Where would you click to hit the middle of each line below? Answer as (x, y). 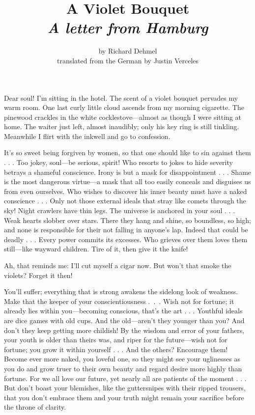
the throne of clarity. (35, 407)
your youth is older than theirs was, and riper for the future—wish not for (116, 340)
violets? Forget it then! (38, 275)
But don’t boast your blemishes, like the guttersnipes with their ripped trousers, (125, 388)
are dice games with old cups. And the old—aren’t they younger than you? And (124, 320)
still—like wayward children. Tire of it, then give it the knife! (96, 249)
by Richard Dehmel (128, 51)
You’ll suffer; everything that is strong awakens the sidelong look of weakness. (121, 291)
